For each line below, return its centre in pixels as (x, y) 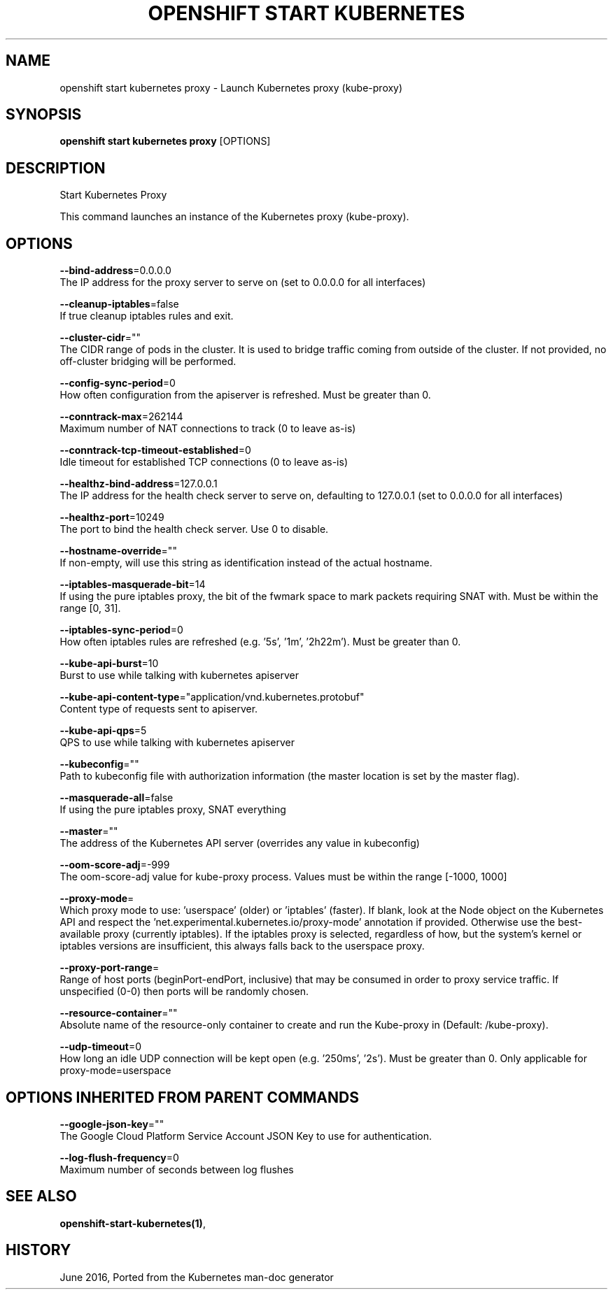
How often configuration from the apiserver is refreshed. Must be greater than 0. (245, 395)
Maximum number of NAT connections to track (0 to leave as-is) (208, 429)
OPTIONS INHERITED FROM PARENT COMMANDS (182, 1097)
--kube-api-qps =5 (103, 731)
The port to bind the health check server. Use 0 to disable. (194, 529)
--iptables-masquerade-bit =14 (133, 585)
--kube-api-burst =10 (109, 664)
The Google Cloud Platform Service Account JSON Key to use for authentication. (246, 1136)
